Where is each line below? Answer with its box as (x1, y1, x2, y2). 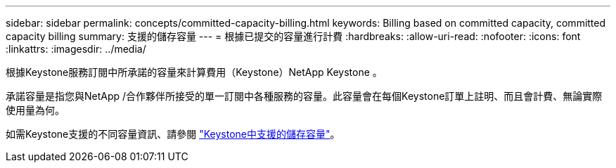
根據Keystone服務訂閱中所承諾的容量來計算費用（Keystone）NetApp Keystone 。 (6, 66, 383, 78)
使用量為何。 (6, 104, 65, 116)
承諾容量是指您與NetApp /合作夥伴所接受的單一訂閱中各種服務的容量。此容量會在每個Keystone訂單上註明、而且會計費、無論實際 (6, 90, 603, 102)
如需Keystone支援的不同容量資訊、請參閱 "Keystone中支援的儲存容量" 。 (6, 128, 340, 140)
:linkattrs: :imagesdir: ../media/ (6, 43, 146, 55)
